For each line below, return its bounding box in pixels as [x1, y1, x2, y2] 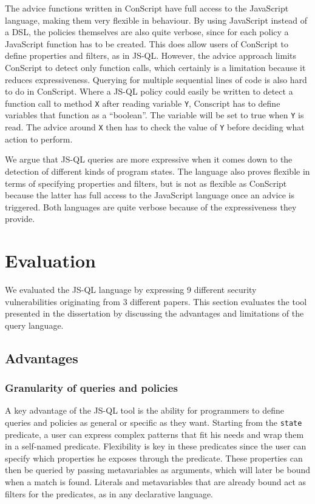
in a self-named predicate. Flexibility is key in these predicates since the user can [5, 440, 307, 452]
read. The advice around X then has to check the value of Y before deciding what [5, 121, 305, 133]
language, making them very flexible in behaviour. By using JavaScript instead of [5, 13, 308, 26]
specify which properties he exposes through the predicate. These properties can [5, 451, 303, 464]
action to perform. [5, 132, 73, 145]
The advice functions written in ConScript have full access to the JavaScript [5, 2, 289, 14]
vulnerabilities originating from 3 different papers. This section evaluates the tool [5, 295, 307, 307]
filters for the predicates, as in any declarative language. [5, 487, 213, 500]
